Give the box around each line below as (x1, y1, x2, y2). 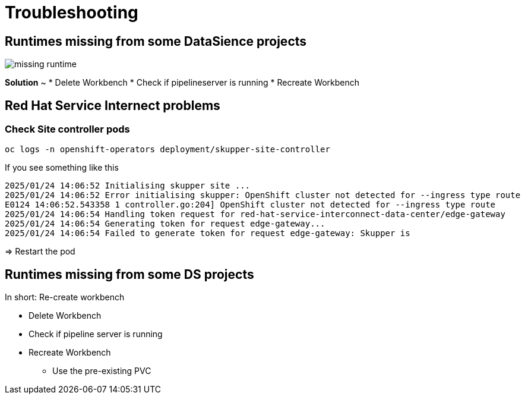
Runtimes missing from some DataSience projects (5, 33, 307, 49)
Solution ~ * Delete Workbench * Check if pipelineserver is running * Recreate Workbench (5, 77, 360, 88)
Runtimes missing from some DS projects (5, 266, 254, 282)
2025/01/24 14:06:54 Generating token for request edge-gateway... (5, 219, 325, 229)
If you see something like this (5, 162, 119, 173)
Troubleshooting (5, 2, 138, 23)
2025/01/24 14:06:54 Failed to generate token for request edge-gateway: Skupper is (5, 228, 410, 238)
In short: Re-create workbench (5, 292, 125, 303)
